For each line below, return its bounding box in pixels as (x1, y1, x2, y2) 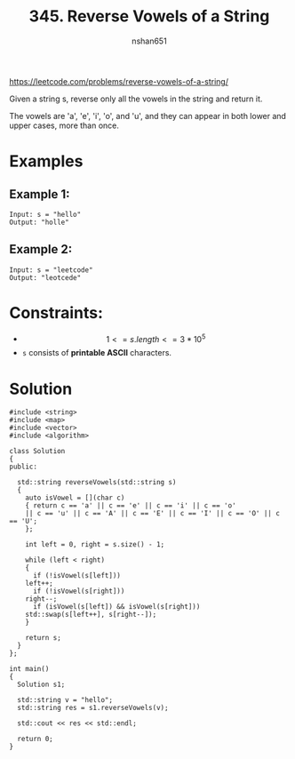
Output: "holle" (9, 218, 69, 227)
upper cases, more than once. (9, 120, 120, 131)
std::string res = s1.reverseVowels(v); (17, 704, 169, 713)
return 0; (17, 735, 53, 744)
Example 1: (9, 187, 70, 202)
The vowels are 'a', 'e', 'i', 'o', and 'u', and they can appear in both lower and (9, 110, 287, 121)
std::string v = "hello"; (17, 696, 114, 705)
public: (9, 462, 38, 472)
